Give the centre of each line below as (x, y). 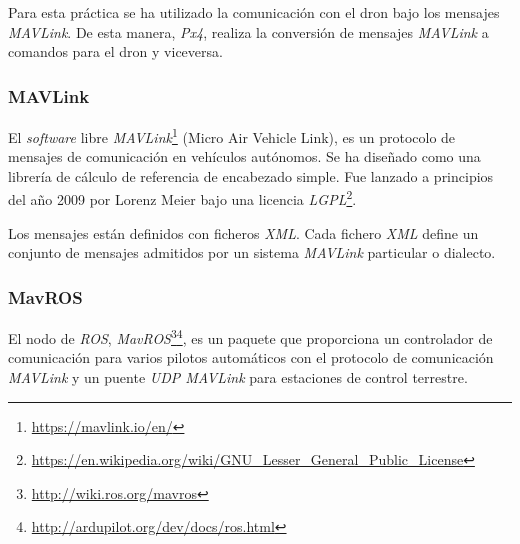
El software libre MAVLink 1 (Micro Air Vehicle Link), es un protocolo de (232, 135)
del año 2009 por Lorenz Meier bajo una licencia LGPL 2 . (182, 198)
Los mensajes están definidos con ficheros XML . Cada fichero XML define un (243, 232)
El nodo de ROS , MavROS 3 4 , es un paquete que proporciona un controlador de (250, 336)
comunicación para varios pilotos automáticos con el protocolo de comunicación (251, 357)
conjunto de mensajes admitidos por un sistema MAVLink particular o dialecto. (252, 252)
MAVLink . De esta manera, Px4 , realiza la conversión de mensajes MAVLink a (248, 31)
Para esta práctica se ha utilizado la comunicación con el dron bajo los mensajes (254, 12)
